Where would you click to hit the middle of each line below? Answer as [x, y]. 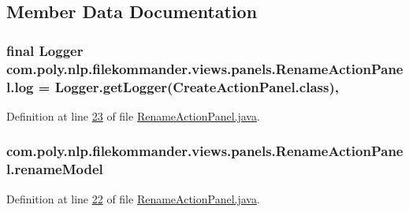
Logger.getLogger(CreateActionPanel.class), [197, 86]
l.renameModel [55, 169]
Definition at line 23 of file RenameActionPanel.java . [133, 115]
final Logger [45, 50]
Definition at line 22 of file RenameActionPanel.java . [133, 198]
